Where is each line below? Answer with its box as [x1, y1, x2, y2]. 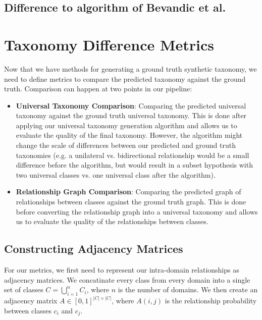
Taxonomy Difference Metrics [4, 34, 215, 55]
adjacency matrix [4, 295, 58, 306]
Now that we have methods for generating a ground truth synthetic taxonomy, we [4, 63, 257, 74]
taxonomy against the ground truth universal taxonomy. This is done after [16, 110, 247, 121]
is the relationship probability [165, 295, 257, 306]
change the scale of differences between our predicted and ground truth [16, 140, 236, 150]
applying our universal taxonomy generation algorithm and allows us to [16, 120, 237, 130]
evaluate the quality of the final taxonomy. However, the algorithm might [16, 130, 243, 140]
